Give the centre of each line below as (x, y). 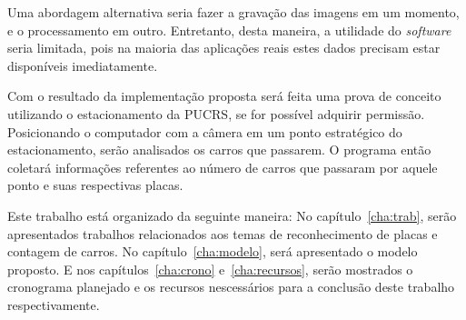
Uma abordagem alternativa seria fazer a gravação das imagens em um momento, (233, 12)
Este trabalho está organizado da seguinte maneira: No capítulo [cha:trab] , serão (232, 215)
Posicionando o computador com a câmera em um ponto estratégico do (205, 131)
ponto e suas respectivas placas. (95, 185)
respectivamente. (54, 304)
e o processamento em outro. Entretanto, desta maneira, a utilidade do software (229, 30)
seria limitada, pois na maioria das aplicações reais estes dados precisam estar (224, 48)
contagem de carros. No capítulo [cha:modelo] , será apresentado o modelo (213, 251)
